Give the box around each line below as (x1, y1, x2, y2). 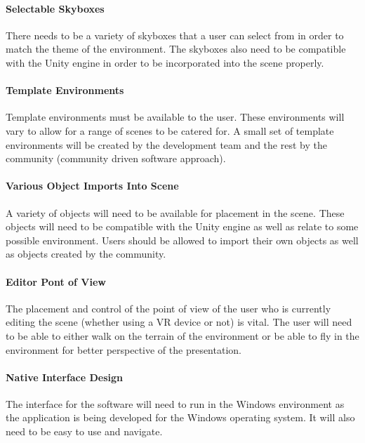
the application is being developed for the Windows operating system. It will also (6, 410, 355, 425)
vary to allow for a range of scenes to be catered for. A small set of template (6, 123, 334, 138)
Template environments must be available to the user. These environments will (6, 110, 345, 124)
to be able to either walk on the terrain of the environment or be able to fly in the (6, 328, 359, 343)
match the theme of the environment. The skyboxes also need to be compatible (6, 41, 346, 56)
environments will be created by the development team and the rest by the (6, 137, 327, 152)
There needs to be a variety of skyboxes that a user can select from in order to (6, 27, 344, 42)
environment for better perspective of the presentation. (6, 342, 241, 357)
